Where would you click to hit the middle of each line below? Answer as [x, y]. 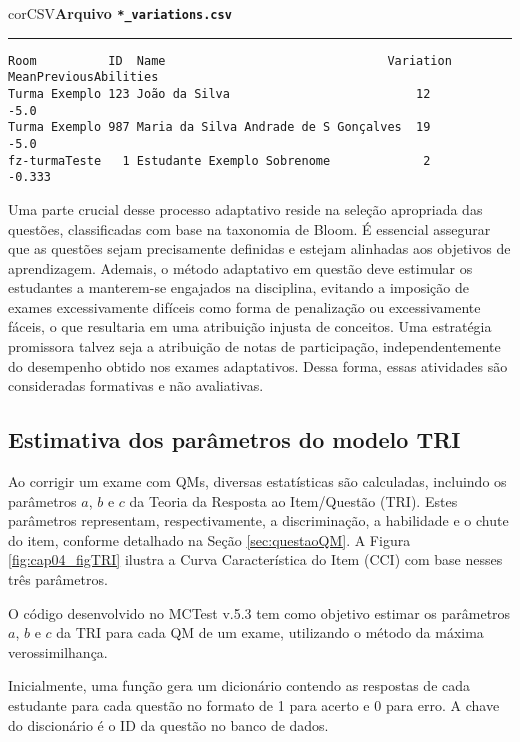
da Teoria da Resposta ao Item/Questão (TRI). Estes [293, 500]
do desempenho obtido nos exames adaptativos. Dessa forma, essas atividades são [258, 365]
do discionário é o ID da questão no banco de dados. [168, 724]
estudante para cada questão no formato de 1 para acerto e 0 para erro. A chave [254, 704]
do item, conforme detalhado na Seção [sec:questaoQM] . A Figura [209, 539]
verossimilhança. [58, 651]
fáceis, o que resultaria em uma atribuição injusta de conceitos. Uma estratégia [250, 326]
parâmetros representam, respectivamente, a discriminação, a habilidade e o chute [258, 520]
